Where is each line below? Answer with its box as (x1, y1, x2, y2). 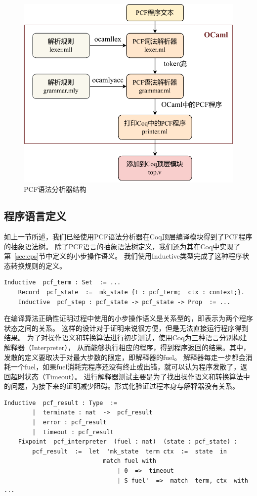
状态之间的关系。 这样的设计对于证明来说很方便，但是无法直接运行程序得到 (4, 322, 249, 333)
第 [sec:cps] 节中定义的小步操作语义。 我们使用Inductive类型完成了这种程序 (4, 251, 242, 261)
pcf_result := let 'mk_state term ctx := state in (32, 448, 227, 455)
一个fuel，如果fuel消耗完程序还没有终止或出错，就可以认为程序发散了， (10, 361, 241, 372)
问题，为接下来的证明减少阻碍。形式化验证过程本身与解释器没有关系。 (10, 381, 239, 391)
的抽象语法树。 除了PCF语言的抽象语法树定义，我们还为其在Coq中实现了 (4, 241, 241, 251)
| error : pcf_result (32, 419, 107, 426)
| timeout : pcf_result (32, 428, 114, 436)
